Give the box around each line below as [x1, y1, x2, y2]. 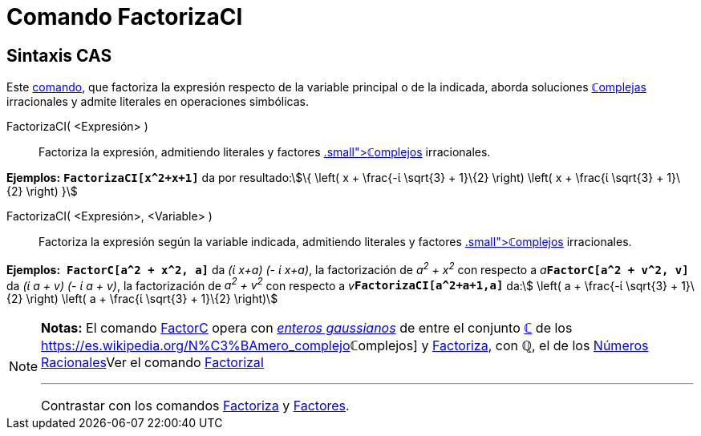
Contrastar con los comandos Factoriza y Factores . [41, 398, 350, 414]
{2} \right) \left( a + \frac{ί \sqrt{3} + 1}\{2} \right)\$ [6, 292, 278, 306]
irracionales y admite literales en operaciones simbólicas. [6, 95, 310, 109]
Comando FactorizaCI [6, 3, 243, 30]
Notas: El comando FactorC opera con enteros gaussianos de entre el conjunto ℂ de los [41, 320, 573, 337]
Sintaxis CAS [6, 45, 112, 66]
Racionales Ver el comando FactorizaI [41, 354, 265, 371]
